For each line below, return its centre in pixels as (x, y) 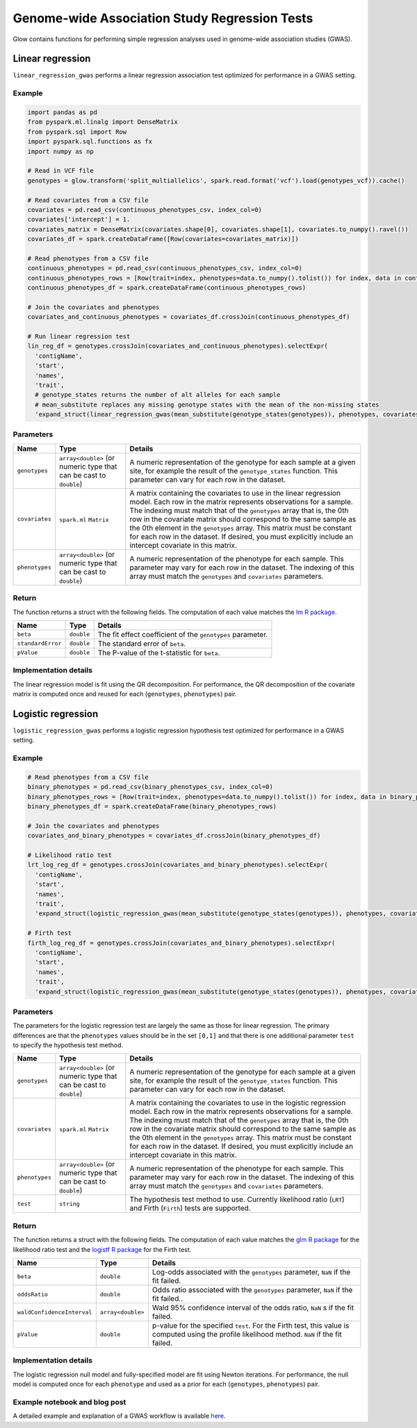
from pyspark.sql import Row (77, 132)
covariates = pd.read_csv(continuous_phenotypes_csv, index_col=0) (145, 210)
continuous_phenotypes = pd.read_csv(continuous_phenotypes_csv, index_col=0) (165, 268)
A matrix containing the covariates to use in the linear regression (235, 493)
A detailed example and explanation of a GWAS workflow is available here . (119, 1416)
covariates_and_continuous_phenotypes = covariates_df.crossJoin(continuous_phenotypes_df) (189, 317)
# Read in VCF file (60, 171)
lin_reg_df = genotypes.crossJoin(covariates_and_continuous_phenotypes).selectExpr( (178, 346)
